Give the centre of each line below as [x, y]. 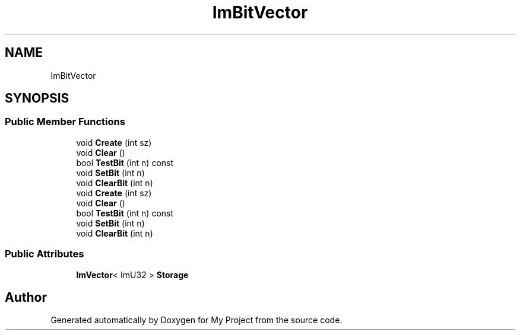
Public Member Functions [65, 122]
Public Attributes [45, 254]
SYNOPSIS [37, 98]
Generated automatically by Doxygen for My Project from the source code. [196, 320]
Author [26, 297]
